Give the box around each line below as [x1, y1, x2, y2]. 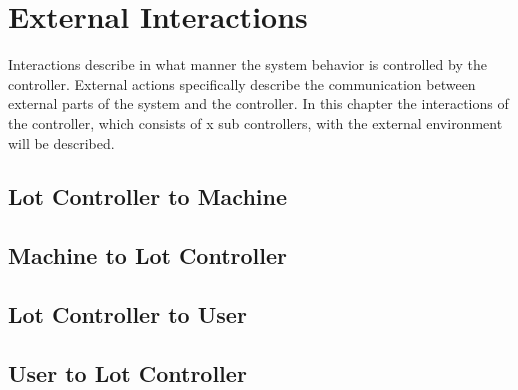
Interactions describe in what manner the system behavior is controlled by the [8, 54, 487, 75]
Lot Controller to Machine [8, 181, 288, 212]
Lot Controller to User [8, 299, 247, 330]
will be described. [8, 132, 115, 153]
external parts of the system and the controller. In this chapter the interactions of [8, 93, 509, 114]
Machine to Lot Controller [8, 240, 288, 271]
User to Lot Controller [8, 357, 247, 388]
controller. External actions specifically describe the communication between [8, 73, 476, 94]
